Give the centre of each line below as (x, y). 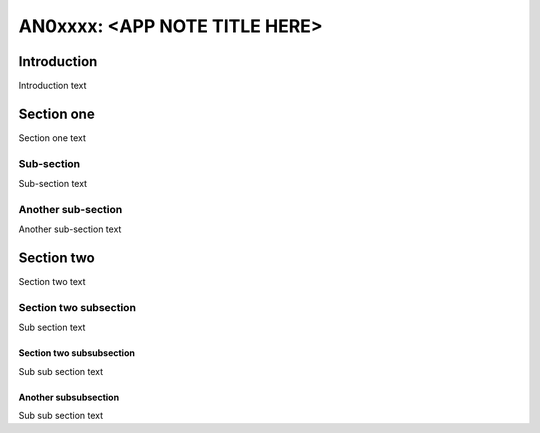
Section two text (52, 282)
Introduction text (52, 86)
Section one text (52, 137)
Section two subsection (77, 307)
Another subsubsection (69, 397)
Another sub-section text (70, 229)
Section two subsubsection (76, 353)
